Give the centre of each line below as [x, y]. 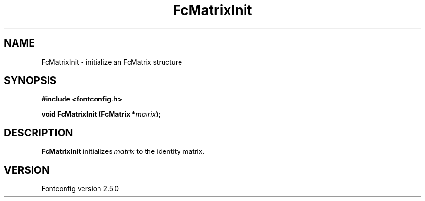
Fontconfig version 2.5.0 [80, 189]
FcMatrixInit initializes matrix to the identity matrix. [123, 151]
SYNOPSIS [30, 81]
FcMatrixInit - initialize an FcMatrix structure [112, 62]
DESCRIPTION [39, 133]
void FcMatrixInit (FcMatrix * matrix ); [101, 114]
